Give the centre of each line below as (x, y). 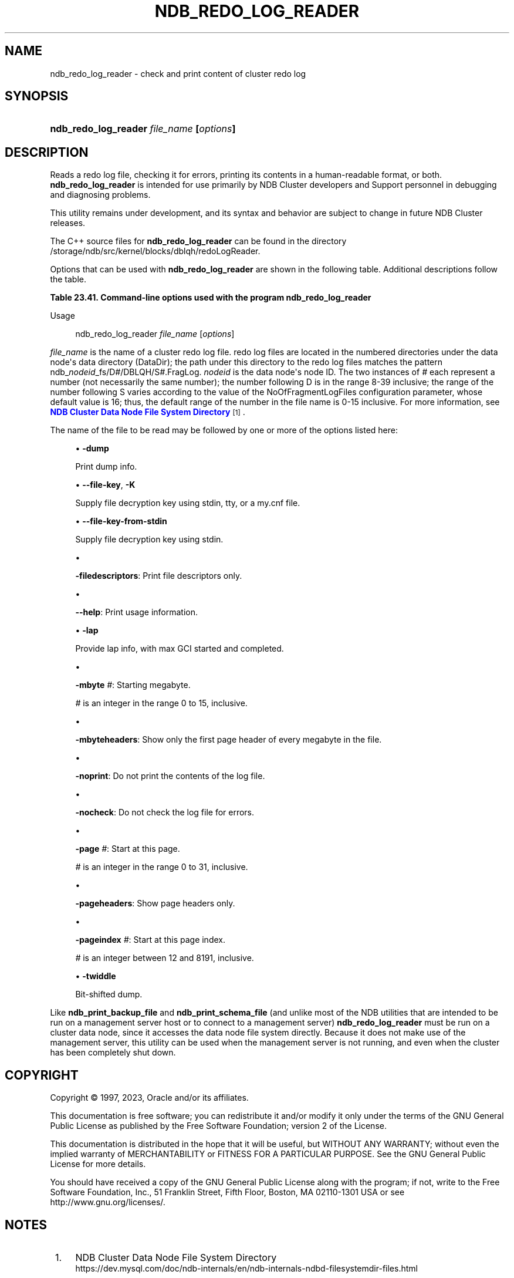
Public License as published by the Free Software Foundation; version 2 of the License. (218, 1126)
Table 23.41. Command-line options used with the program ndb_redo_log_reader (211, 298)
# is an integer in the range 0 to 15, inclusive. (161, 703)
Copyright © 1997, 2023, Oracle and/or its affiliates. (149, 1098)
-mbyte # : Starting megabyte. (133, 685)
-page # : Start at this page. (128, 849)
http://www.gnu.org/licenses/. (108, 1202)
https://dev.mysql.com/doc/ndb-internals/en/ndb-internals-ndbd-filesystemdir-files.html (246, 1268)
